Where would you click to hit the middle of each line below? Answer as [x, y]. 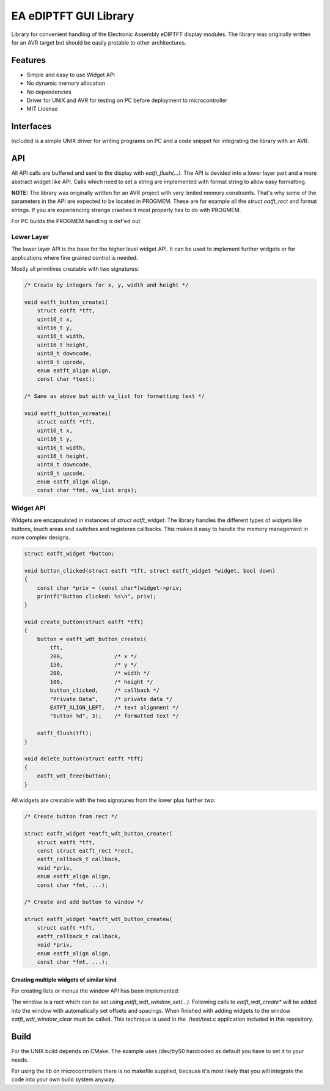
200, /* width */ [100, 673]
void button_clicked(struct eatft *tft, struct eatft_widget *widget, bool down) [150, 571]
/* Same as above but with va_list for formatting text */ [114, 396]
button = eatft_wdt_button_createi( [92, 639]
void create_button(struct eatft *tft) [84, 622]
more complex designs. [41, 537]
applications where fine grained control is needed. [75, 257]
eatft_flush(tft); [64, 733]
